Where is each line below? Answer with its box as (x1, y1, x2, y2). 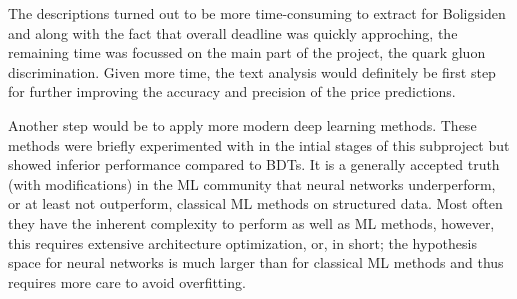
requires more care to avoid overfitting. (8, 271, 246, 292)
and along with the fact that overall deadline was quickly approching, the (8, 22, 458, 43)
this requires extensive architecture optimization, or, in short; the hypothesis (8, 232, 477, 253)
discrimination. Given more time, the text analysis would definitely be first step (8, 61, 496, 82)
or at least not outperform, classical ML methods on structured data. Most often (8, 193, 503, 214)
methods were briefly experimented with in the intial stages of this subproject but (8, 134, 510, 155)
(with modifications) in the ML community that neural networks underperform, (8, 173, 496, 194)
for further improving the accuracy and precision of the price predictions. (8, 81, 456, 102)
